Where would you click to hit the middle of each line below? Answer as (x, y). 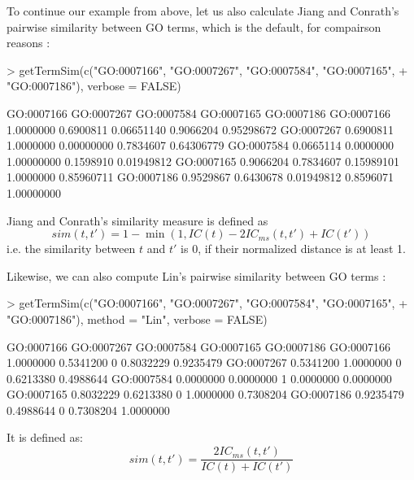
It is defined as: (45, 437)
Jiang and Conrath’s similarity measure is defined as (137, 220)
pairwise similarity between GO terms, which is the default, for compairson (194, 26)
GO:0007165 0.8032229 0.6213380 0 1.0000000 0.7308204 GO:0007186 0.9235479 (205, 394)
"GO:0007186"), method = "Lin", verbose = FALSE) (137, 319)
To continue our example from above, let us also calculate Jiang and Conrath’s (203, 11)
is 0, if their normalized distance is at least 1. (293, 249)
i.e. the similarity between (71, 249)
